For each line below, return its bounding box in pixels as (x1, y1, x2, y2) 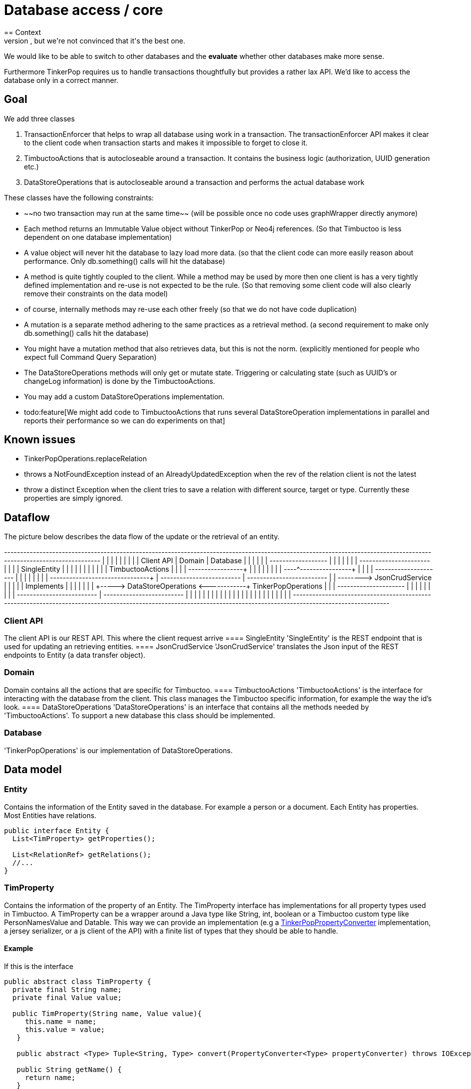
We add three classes (4, 114, 75, 123)
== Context (4, 27, 41, 36)
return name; (25, 1073, 76, 1082)
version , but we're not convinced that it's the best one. (4, 36, 186, 45)
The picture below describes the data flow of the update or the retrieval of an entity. (4, 532, 280, 541)
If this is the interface (4, 962, 73, 971)
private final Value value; (12, 993, 122, 1002)
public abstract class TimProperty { (4, 977, 152, 986)
